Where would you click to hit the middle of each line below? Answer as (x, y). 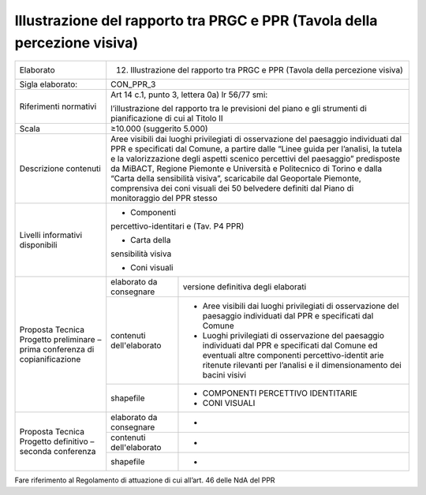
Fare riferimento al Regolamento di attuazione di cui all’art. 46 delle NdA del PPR (145, 480)
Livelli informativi (51, 235)
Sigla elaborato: (49, 84)
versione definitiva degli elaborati (245, 287)
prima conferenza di (57, 349)
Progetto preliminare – (60, 340)
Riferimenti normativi (58, 106)
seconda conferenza (58, 452)
